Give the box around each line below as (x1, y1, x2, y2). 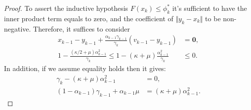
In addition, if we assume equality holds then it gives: (4, 63, 166, 73)
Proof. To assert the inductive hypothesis (4, 3, 128, 13)
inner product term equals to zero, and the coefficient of (4, 13, 173, 23)
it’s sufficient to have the (172, 3, 247, 13)
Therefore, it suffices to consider (33, 23, 130, 34)
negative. (4, 23, 31, 34)
